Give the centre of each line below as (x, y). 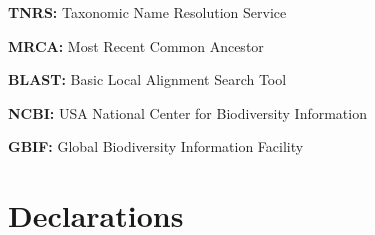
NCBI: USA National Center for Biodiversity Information (187, 112)
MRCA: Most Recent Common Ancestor (136, 45)
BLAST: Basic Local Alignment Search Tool (147, 79)
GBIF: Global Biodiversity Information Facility (156, 146)
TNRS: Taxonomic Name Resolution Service (147, 12)
